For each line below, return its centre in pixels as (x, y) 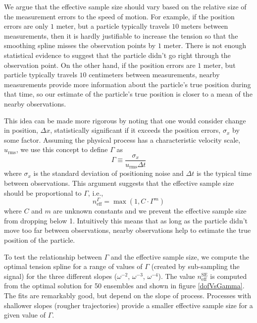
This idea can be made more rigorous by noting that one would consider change (125, 120)
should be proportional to (43, 192)
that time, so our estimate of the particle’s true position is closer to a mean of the (128, 94)
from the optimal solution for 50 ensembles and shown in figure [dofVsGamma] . (124, 286)
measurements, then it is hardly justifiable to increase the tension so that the (121, 35)
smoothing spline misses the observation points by (80, 45)
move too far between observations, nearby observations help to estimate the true (128, 230)
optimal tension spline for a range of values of (73, 266)
